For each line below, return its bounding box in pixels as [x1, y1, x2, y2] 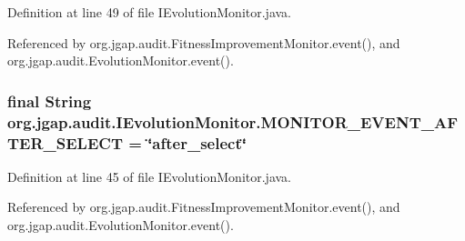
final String [7, 89, 92, 112]
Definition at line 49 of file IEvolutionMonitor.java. [7, 3, 291, 21]
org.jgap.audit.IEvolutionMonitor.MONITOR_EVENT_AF [7, 110, 459, 133]
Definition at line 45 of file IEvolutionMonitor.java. [7, 166, 291, 186]
